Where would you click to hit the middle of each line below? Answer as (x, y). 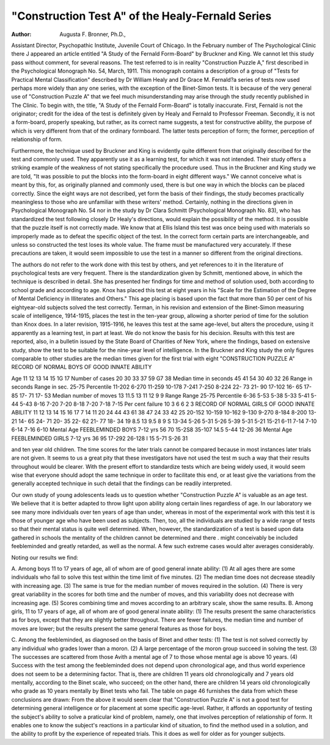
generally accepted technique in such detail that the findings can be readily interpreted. (122, 483)
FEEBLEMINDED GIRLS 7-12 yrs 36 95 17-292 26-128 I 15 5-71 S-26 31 (100, 438)
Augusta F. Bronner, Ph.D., (93, 34)
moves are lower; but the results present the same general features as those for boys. (119, 628)
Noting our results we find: (45, 557)
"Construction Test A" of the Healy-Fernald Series (141, 16)
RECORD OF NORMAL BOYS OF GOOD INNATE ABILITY (82, 367)
